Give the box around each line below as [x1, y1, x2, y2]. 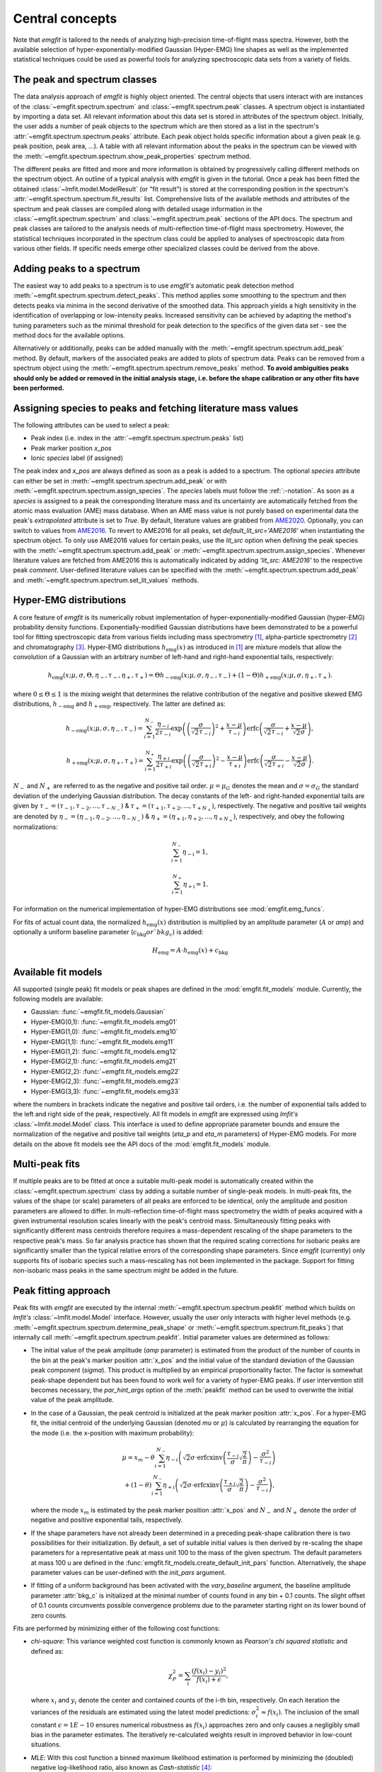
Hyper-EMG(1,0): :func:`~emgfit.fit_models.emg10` [30, 1028, 178, 1036]
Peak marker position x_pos [30, 444, 112, 452]
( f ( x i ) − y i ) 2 [191, 1666, 226, 1676]
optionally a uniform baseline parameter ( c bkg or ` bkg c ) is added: [13, 928, 204, 938]
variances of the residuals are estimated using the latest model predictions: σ [30, 1707, 257, 1716]
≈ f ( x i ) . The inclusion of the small [260, 1707, 359, 1718]
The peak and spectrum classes [13, 74, 157, 86]
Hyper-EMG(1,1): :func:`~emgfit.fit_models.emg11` [30, 1037, 175, 1045]
